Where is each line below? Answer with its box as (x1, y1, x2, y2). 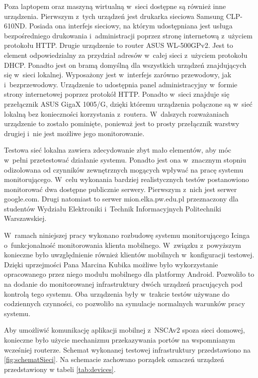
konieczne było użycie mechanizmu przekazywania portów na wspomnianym (4, 335, 235, 345)
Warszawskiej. (4, 213, 47, 223)
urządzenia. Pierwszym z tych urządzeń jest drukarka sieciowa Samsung (4, 10, 224, 21)
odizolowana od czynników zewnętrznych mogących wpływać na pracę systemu (4, 164, 244, 175)
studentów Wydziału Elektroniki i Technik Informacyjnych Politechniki (4, 203, 221, 213)
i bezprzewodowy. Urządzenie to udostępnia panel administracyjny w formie (4, 79, 238, 89)
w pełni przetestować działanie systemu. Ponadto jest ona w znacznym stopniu (4, 154, 247, 165)
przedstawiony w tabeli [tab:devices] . (4, 364, 116, 374)
